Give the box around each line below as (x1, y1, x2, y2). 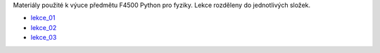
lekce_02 (30, 23, 57, 31)
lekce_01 (30, 14, 56, 22)
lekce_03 (30, 33, 57, 42)
